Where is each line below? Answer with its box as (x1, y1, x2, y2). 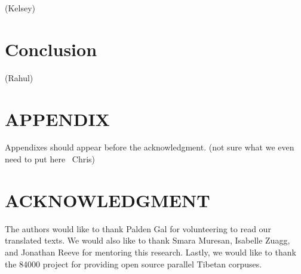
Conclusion (5, 36, 97, 61)
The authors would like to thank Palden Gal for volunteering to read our (5, 222, 271, 235)
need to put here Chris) (5, 153, 96, 165)
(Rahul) (5, 71, 33, 84)
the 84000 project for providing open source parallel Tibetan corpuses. (5, 257, 262, 270)
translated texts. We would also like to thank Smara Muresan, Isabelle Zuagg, (5, 234, 290, 247)
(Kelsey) (5, 2, 36, 14)
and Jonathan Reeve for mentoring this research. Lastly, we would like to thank (5, 245, 296, 258)
